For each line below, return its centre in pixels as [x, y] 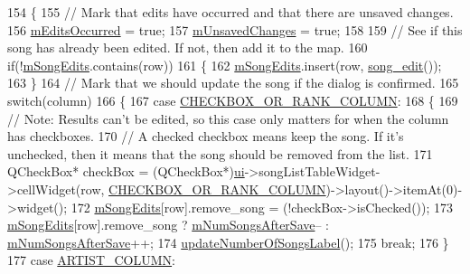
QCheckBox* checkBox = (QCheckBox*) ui [126, 171]
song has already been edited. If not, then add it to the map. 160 [188, 47]
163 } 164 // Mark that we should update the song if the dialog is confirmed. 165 [233, 83]
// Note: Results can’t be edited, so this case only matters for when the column [228, 118]
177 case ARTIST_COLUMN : [91, 260]
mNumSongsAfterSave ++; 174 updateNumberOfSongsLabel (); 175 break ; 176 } [228, 242]
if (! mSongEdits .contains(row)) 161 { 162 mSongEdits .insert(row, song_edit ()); [225, 65]
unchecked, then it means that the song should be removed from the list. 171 [220, 153]
